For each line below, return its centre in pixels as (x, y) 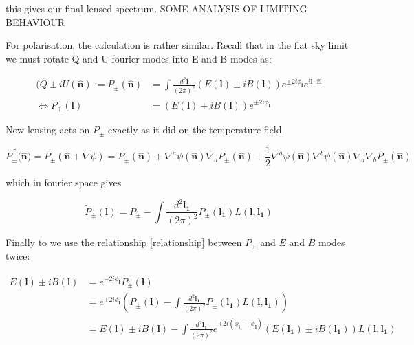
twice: (18, 256)
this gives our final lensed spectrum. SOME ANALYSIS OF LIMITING (156, 8)
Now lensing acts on (48, 130)
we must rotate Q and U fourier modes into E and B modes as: (139, 58)
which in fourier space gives (64, 182)
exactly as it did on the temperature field (195, 130)
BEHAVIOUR (35, 22)
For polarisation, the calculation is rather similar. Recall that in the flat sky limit (177, 45)
